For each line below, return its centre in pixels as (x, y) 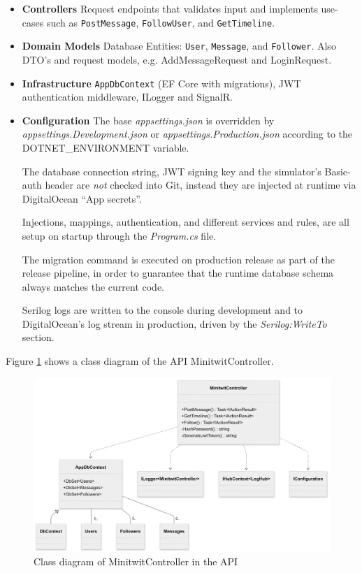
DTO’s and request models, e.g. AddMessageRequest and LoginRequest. (177, 59)
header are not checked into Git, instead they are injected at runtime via (201, 185)
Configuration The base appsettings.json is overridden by (148, 120)
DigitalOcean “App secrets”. (82, 198)
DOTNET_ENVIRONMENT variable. (106, 147)
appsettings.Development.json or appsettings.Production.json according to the (187, 134)
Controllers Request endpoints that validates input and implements (170, 8)
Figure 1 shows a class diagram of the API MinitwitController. (140, 361)
